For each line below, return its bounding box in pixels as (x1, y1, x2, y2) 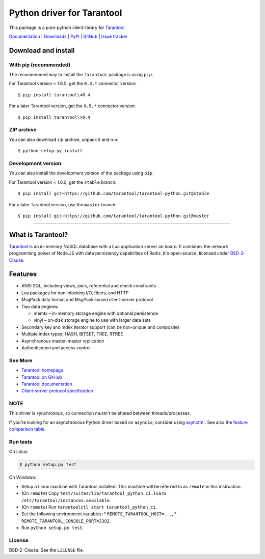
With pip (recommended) (9, 61, 71, 68)
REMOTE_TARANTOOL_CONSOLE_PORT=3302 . (21, 518, 111, 524)
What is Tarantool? (9, 230, 68, 239)
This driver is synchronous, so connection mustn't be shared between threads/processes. (9, 410, 191, 416)
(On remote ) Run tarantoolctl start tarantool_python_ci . (21, 504, 157, 510)
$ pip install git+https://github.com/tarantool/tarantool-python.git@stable (18, 191, 210, 196)
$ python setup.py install (18, 148, 83, 154)
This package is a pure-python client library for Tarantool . (9, 25, 126, 30)
